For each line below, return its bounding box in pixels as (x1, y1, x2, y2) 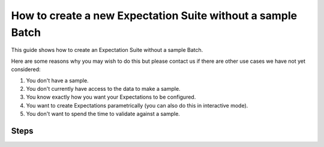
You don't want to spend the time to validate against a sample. (26, 111, 180, 118)
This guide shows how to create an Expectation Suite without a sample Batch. (11, 47, 203, 54)
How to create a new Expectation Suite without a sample (11, 9, 298, 22)
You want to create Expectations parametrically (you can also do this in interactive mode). (26, 102, 248, 109)
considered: (11, 66, 41, 73)
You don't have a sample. (26, 76, 89, 84)
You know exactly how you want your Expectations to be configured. (26, 93, 196, 101)
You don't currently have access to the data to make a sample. (26, 85, 181, 92)
